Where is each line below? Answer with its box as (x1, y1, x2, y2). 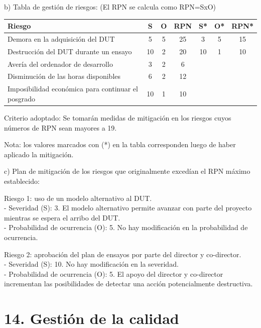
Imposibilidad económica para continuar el (8, 83, 138, 94)
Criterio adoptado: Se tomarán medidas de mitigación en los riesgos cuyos (4, 113, 231, 123)
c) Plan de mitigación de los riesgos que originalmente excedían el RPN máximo (4, 166, 250, 176)
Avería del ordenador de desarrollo (8, 58, 113, 69)
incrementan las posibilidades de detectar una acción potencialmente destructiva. (4, 278, 253, 289)
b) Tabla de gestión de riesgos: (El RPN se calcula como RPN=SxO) (4, 2, 216, 12)
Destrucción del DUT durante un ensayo (8, 46, 132, 56)
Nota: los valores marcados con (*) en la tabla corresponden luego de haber (4, 139, 236, 150)
